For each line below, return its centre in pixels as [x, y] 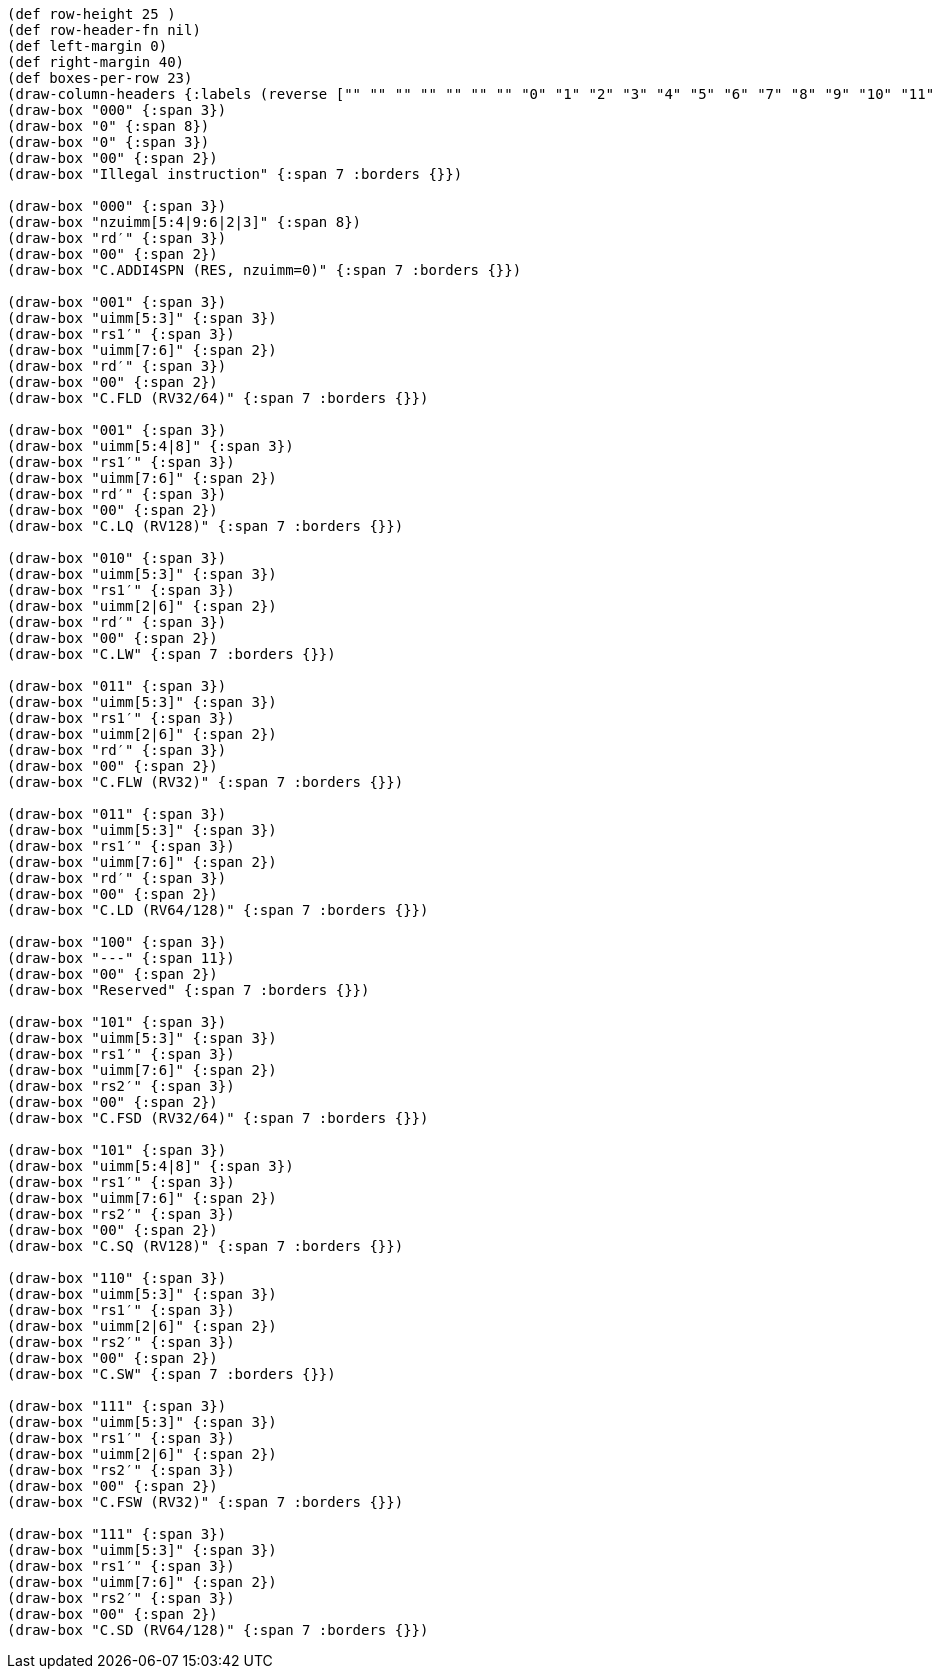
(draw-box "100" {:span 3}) [117, 942]
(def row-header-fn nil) [104, 30]
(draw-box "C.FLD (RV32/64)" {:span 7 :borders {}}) [218, 398]
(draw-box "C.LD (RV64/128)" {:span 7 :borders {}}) [218, 910]
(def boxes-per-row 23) [100, 78]
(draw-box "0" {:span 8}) [108, 126]
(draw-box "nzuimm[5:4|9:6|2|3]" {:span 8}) [184, 222]
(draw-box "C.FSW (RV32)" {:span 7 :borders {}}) [205, 1502]
